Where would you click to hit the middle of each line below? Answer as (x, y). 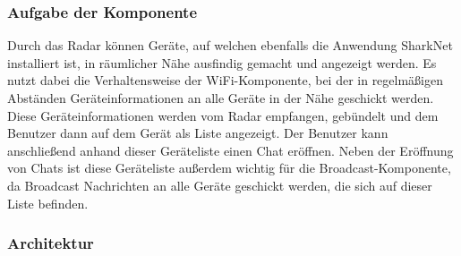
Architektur (51, 243)
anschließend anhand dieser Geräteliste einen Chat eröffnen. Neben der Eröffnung (230, 150)
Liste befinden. (48, 203)
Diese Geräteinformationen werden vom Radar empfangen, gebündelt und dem (223, 115)
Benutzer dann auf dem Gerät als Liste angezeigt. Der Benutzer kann (198, 133)
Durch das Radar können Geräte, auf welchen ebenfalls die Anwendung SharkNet (230, 45)
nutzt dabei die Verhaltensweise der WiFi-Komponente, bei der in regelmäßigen (226, 80)
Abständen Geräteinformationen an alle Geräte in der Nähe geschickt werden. (221, 98)
